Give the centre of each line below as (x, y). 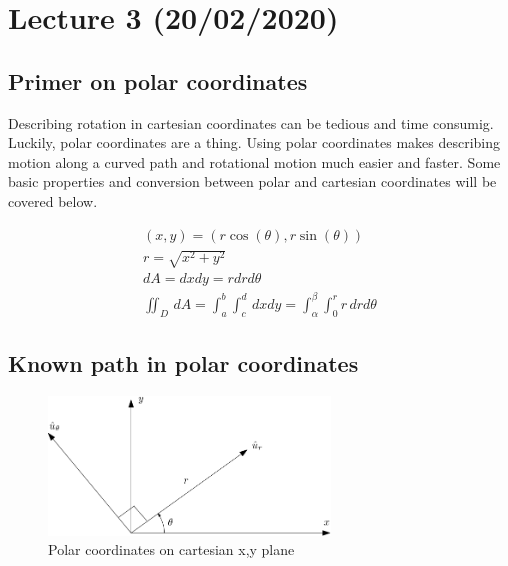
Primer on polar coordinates (158, 80)
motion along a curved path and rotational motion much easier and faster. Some (254, 161)
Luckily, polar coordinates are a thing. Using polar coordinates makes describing (254, 142)
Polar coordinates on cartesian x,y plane (171, 549)
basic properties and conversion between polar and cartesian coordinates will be (252, 181)
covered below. (53, 200)
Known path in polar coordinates (183, 362)
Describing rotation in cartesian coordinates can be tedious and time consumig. (251, 122)
